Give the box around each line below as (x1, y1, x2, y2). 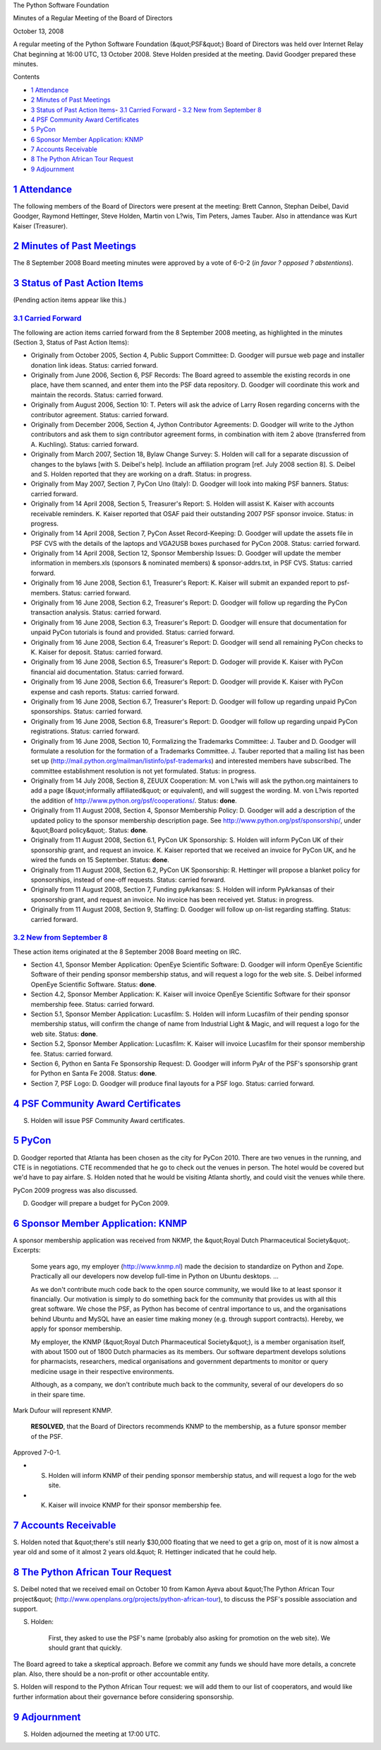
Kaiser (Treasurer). (13, 221, 68, 230)
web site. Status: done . (30, 1029, 98, 1038)
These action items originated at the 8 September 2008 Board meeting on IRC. (13, 947, 241, 956)
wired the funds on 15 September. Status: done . (30, 856, 169, 864)
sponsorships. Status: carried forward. (30, 707, 143, 716)
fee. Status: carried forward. (30, 1049, 113, 1058)
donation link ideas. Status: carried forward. (30, 361, 159, 369)
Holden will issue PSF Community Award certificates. (30, 1116, 185, 1124)
